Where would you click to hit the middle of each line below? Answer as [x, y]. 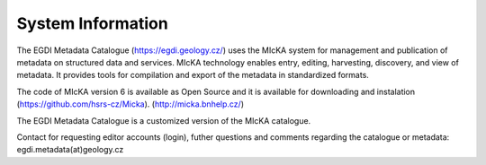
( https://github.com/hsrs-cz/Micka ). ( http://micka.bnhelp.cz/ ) [130, 104]
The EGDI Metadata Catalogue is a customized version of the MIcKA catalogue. [164, 120]
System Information [92, 23]
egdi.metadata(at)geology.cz [70, 150]
